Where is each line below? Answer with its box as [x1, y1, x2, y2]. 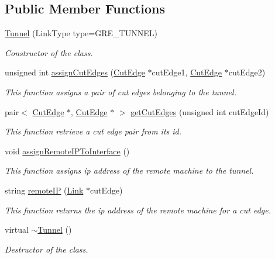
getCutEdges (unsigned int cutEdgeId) [130, 105, 269, 118]
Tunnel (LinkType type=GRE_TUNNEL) [5, 27, 157, 39]
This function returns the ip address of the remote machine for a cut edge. [5, 203, 271, 216]
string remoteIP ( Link [5, 184, 84, 196]
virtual [5, 223, 29, 236]
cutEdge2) [228, 66, 266, 78]
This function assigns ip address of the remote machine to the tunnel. [5, 164, 254, 177]
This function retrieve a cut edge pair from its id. [5, 125, 182, 137]
